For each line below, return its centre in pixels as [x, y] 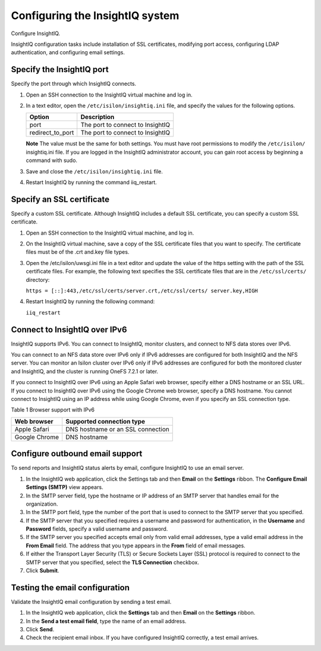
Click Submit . [43, 571]
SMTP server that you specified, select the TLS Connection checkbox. [112, 562]
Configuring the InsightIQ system [95, 15]
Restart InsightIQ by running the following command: [90, 301]
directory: [38, 279]
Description [97, 117]
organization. [42, 504]
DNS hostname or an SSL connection [117, 429]
